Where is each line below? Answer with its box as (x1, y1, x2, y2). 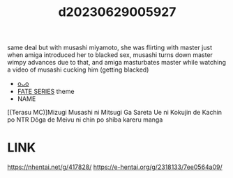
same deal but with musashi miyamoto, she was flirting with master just (7, 43, 213, 52)
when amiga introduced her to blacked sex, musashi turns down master (7, 51, 213, 59)
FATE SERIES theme (17, 88, 75, 96)
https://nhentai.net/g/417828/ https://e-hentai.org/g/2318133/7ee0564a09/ (7, 163, 223, 171)
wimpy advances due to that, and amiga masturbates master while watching (7, 58, 227, 67)
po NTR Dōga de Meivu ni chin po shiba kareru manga (7, 115, 163, 124)
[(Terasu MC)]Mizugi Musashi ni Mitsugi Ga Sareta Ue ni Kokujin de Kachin (7, 108, 222, 117)
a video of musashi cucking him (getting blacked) (7, 65, 149, 74)
